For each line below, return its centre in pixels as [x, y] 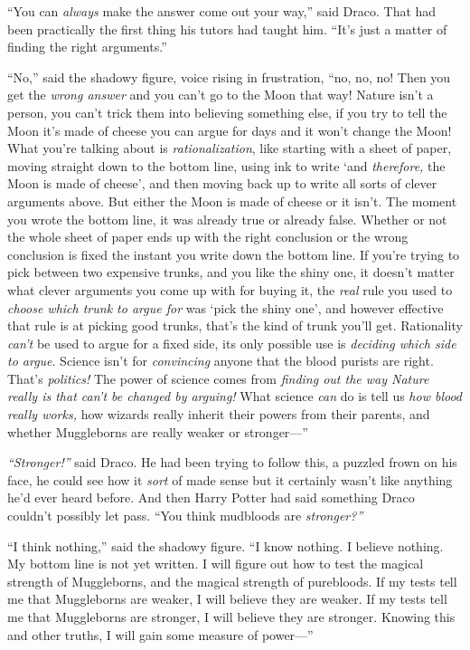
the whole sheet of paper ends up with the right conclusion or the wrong [208, 237]
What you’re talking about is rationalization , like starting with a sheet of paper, [230, 148]
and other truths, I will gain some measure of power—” [160, 634]
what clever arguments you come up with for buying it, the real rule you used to [230, 289]
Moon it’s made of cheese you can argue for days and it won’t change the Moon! [230, 130]
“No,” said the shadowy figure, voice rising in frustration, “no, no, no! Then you [229, 76]
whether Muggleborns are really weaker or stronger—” [158, 431]
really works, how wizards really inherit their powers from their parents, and [219, 414]
